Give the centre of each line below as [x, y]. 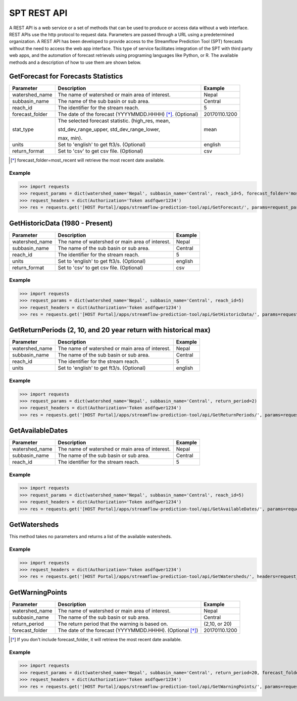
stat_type [23, 130]
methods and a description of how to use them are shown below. [75, 62]
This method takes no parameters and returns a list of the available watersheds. [91, 537]
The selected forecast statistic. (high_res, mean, [114, 121]
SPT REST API [38, 13]
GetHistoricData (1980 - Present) [61, 223]
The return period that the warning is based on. [113, 624]
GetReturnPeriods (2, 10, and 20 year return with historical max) [110, 330]
